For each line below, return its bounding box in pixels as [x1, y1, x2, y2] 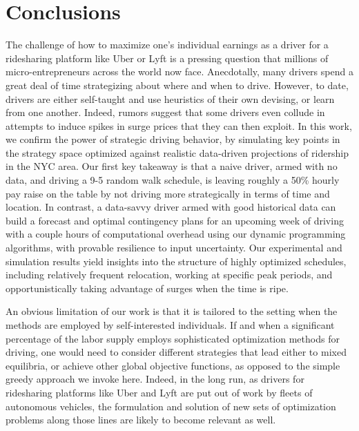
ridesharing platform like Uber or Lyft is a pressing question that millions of [6, 50, 329, 65]
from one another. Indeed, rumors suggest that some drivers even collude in [6, 105, 325, 119]
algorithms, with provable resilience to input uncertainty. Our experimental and [6, 240, 342, 255]
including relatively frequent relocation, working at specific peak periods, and [6, 267, 333, 282]
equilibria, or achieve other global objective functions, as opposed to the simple [6, 358, 340, 372]
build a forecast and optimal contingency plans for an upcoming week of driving [6, 213, 344, 227]
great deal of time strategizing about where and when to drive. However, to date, [6, 77, 349, 92]
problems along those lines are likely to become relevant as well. [6, 412, 276, 427]
